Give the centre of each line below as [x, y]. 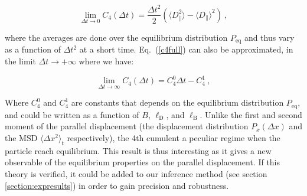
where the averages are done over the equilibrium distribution [116, 37]
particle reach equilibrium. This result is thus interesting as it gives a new [138, 150]
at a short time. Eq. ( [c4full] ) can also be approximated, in [186, 49]
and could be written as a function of [72, 114]
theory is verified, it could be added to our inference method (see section [136, 173]
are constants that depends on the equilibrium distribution [177, 102]
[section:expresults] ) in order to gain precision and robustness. [117, 185]
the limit [20, 61]
